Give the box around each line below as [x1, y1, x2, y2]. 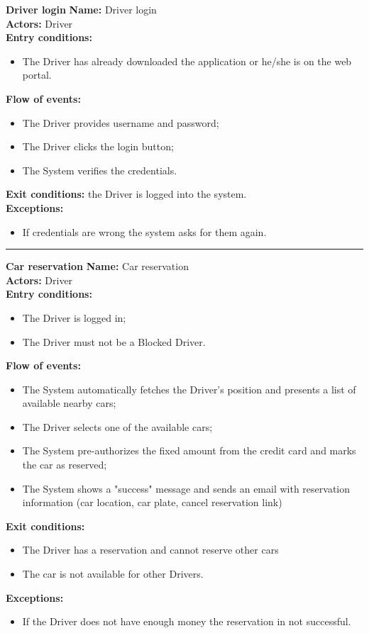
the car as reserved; [22, 457, 107, 472]
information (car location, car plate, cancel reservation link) [22, 495, 282, 510]
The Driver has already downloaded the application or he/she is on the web [22, 53, 352, 68]
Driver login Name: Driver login [6, 2, 157, 16]
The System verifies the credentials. [22, 162, 177, 177]
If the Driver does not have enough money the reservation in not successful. [22, 614, 351, 629]
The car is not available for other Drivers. [22, 566, 204, 581]
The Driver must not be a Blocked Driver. [22, 334, 206, 349]
